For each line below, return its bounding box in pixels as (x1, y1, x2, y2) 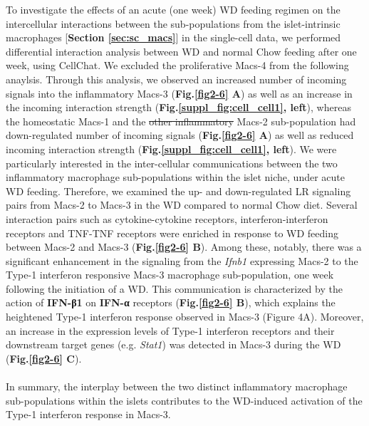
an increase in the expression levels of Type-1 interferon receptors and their (6, 323, 335, 338)
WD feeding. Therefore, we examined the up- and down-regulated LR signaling (6, 183, 351, 198)
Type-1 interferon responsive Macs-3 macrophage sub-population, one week (6, 267, 334, 282)
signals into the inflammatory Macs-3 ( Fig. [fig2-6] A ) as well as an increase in (6, 85, 353, 100)
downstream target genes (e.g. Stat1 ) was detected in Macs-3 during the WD (6, 337, 341, 352)
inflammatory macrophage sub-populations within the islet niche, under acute (6, 170, 345, 185)
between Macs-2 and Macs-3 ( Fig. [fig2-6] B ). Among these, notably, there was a (6, 239, 362, 254)
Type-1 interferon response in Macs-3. (6, 407, 171, 422)
